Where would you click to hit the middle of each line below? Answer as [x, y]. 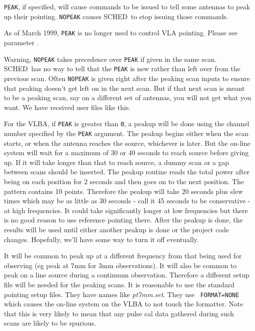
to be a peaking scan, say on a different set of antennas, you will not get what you [127, 97]
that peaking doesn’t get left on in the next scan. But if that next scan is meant [124, 88]
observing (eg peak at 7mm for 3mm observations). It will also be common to [120, 265]
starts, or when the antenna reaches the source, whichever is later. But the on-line [127, 143]
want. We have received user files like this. [67, 107]
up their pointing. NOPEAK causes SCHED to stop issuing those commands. [116, 16]
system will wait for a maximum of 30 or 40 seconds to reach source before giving [127, 152]
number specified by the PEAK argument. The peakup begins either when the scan [126, 133]
